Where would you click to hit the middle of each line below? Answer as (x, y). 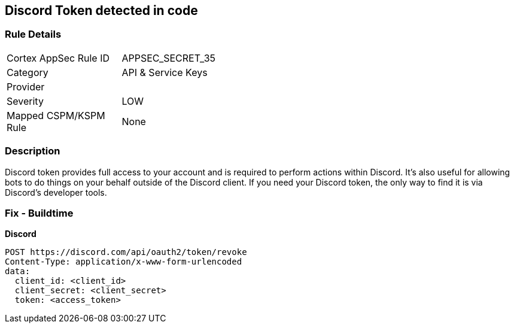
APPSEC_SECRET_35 (169, 58)
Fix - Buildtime (39, 213)
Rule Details (33, 34)
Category (28, 72)
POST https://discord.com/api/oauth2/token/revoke (126, 252)
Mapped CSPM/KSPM (56, 115)
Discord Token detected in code (101, 10)
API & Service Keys (165, 72)
